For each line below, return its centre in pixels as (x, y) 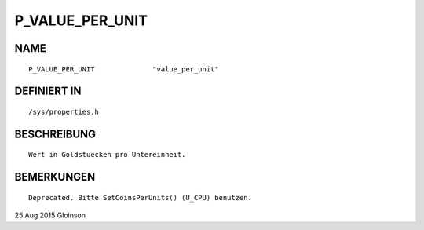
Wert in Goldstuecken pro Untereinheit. (107, 155)
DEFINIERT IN (48, 91)
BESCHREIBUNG (55, 134)
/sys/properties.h (64, 111)
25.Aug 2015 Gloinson (50, 215)
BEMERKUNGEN (55, 177)
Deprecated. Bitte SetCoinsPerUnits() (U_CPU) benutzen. (141, 197)
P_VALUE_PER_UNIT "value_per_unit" (124, 69)
